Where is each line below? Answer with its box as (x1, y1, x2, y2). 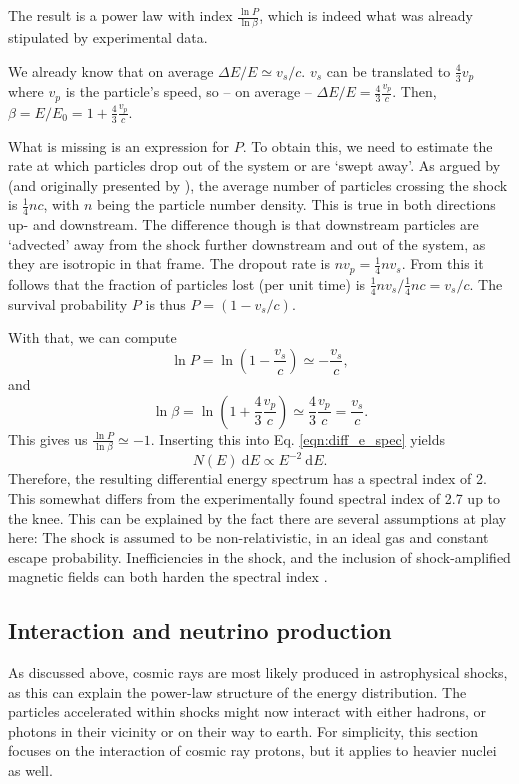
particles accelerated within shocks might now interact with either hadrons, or (8, 701, 487, 722)
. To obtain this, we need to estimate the (242, 135, 493, 156)
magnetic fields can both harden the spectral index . (8, 566, 328, 587)
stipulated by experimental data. (8, 27, 208, 48)
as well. (8, 760, 53, 781)
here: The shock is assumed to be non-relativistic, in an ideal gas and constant (8, 527, 489, 548)
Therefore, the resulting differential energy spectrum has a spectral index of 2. (8, 468, 487, 489)
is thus (145, 293, 186, 314)
